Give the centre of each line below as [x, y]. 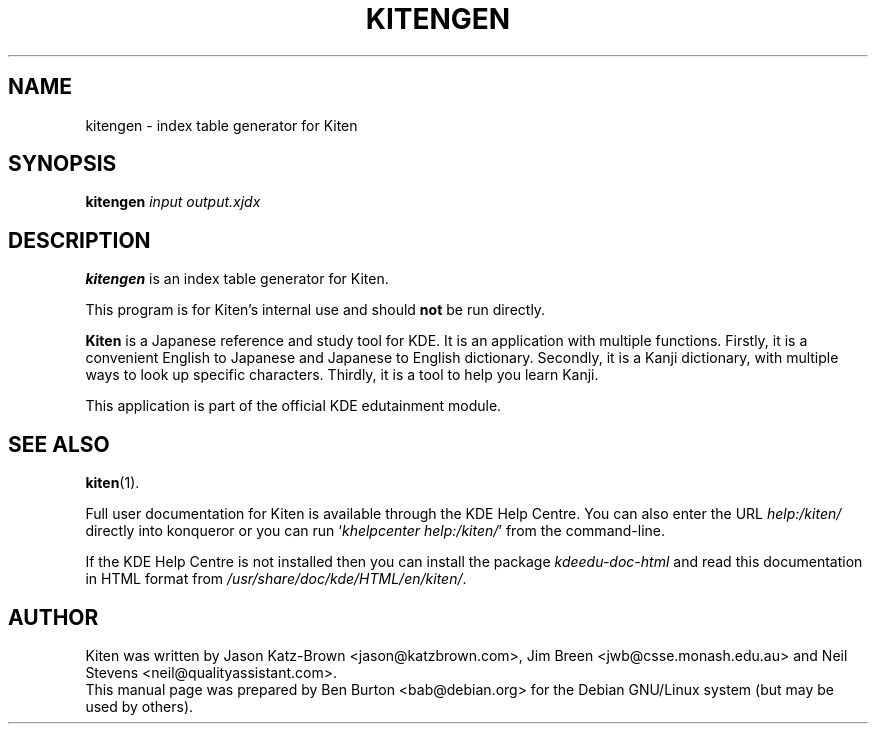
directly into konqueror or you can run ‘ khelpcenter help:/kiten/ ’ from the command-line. [375, 531]
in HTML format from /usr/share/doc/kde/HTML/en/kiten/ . [276, 579]
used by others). [139, 706]
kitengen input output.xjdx [173, 202]
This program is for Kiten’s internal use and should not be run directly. [315, 310]
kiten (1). [112, 483]
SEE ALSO [59, 444]
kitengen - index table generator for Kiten [221, 125]
